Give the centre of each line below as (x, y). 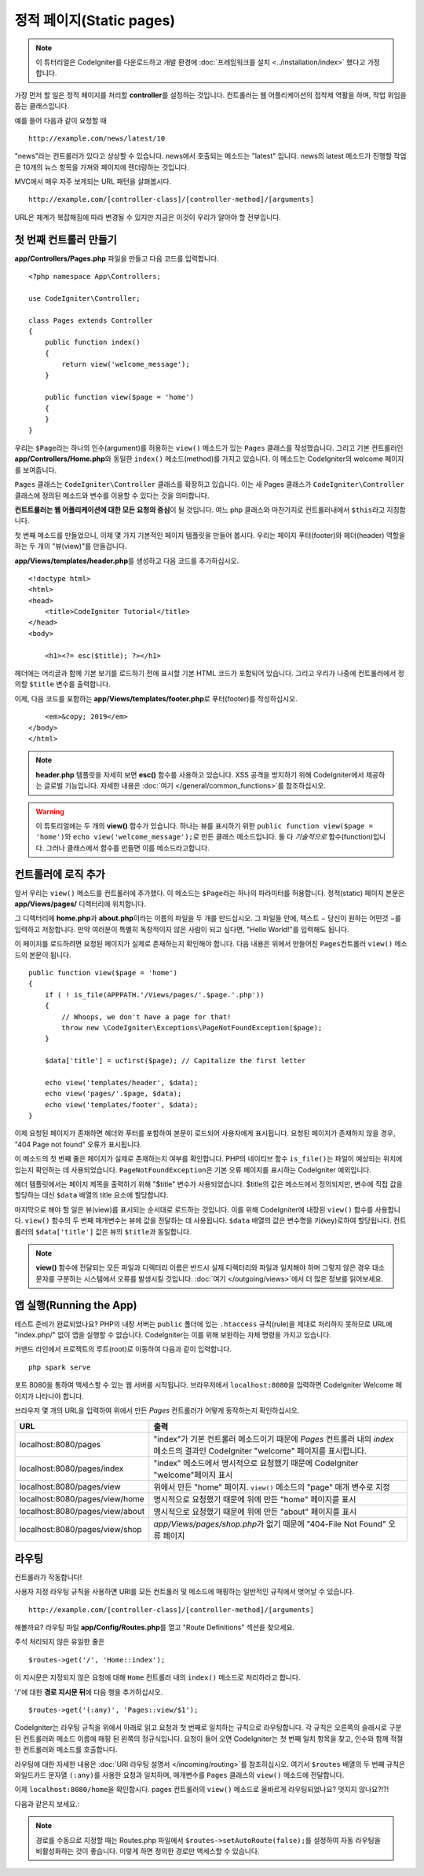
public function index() (92, 342)
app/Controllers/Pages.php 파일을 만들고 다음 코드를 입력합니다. (117, 258)
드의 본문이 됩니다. (43, 955)
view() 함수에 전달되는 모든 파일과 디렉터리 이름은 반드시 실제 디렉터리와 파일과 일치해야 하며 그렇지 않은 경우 (203, 1267)
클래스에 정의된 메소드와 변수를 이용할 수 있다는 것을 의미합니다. (112, 496)
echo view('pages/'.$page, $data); (113, 1094)
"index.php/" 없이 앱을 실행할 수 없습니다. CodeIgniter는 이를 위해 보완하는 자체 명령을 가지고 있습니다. (173, 1335)
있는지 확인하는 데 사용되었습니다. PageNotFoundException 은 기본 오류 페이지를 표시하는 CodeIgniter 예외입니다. (193, 1169)
